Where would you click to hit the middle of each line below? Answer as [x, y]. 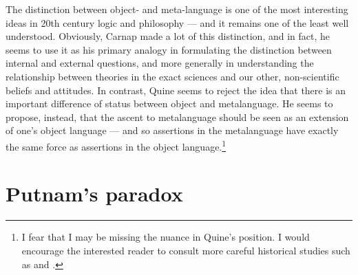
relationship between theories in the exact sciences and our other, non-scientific [172, 76]
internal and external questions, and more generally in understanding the [160, 63]
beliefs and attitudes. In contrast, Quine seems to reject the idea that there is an [176, 90]
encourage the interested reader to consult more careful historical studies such [186, 250]
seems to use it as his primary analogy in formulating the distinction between [169, 49]
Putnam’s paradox [94, 194]
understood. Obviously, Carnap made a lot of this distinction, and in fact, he [168, 36]
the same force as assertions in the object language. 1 [116, 145]
